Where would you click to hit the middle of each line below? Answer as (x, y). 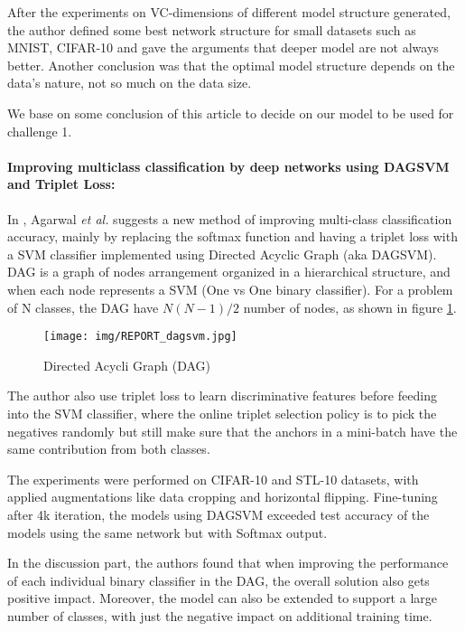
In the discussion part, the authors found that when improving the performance (228, 563)
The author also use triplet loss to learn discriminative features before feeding (222, 396)
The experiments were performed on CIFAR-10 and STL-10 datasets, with (213, 479)
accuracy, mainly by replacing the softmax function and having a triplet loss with (232, 236)
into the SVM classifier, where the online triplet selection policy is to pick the (222, 413)
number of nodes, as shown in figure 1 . (350, 307)
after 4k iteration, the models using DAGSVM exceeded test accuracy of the (219, 514)
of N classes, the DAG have (83, 307)
